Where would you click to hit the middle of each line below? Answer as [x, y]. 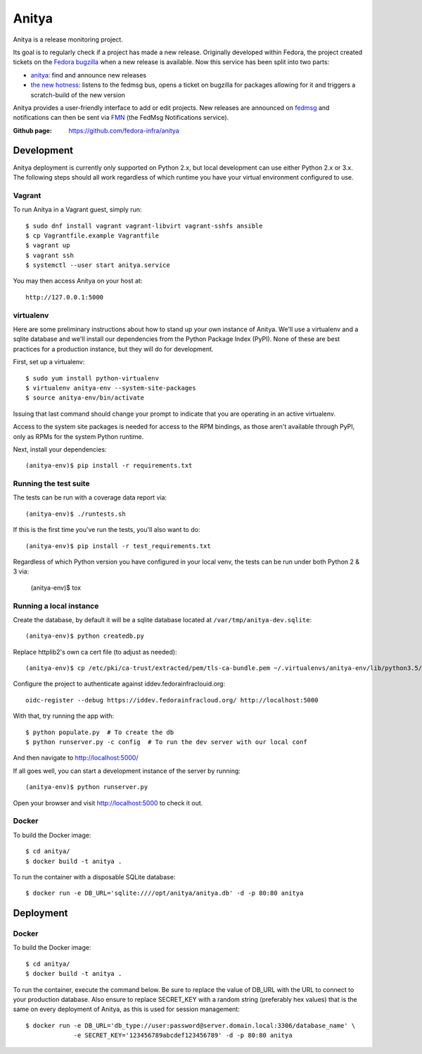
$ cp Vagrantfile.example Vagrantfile [92, 235]
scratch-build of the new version [78, 94]
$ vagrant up [48, 246]
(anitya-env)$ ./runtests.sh [76, 514]
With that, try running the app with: [64, 716]
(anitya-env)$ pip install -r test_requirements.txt [118, 546]
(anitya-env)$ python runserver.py [87, 787]
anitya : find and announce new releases [89, 75]
